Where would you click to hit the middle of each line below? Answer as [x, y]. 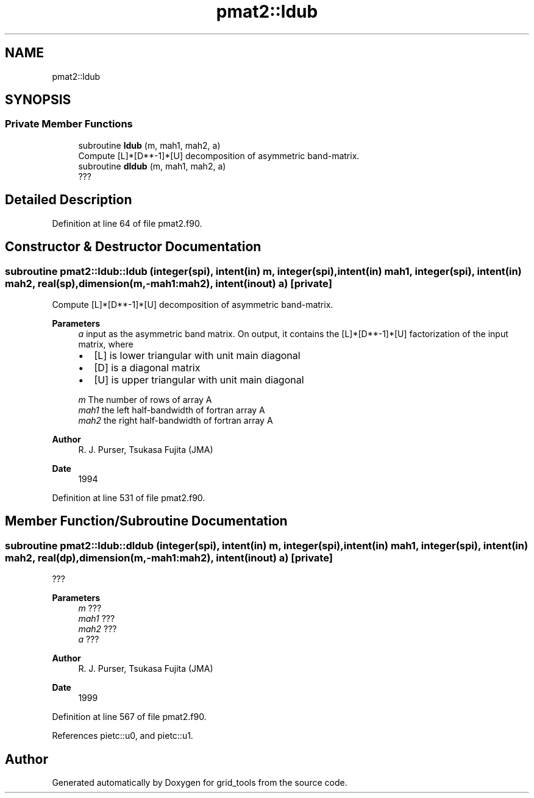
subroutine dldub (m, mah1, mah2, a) [152, 166]
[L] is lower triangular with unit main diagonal [197, 355]
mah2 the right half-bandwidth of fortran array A [176, 420]
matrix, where [106, 344]
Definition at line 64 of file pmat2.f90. [127, 223]
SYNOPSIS [38, 100]
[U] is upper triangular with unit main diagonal [199, 379]
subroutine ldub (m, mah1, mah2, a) [149, 145]
